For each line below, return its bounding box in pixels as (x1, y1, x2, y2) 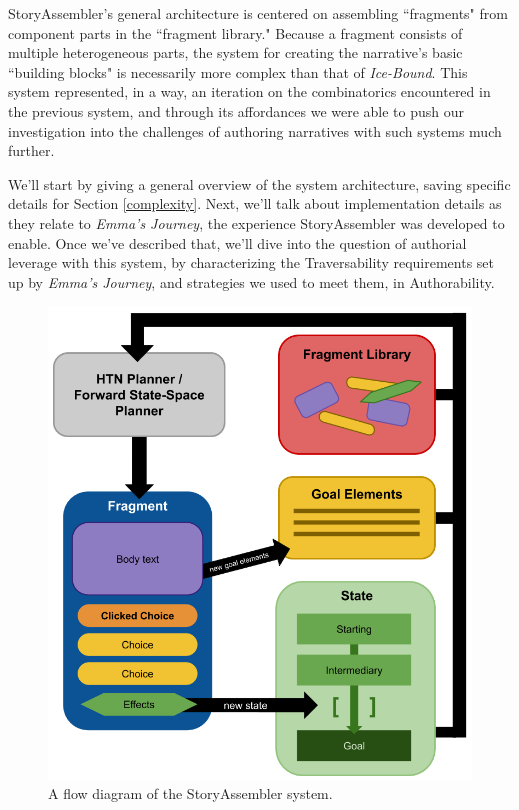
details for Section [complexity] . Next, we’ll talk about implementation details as (8, 193, 502, 214)
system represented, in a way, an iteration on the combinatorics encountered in (8, 81, 491, 102)
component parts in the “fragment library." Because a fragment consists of (8, 22, 463, 43)
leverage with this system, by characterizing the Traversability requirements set (8, 252, 495, 273)
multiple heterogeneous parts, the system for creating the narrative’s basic (8, 42, 463, 63)
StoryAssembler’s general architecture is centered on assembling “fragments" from (8, 3, 508, 23)
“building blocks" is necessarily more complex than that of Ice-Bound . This (8, 61, 468, 82)
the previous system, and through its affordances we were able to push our (8, 100, 465, 121)
